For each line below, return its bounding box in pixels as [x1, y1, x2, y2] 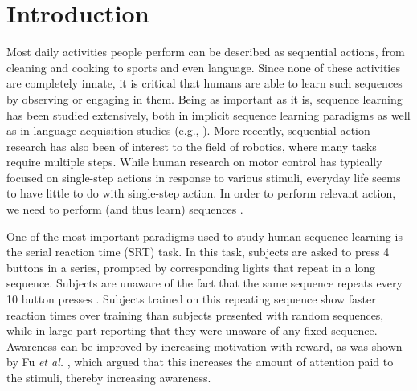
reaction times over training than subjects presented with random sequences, [6, 306, 384, 323]
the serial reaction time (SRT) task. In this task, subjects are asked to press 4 [6, 243, 390, 260]
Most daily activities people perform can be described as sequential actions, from [6, 43, 405, 60]
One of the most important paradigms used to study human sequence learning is [6, 227, 403, 244]
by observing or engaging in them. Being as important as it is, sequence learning [6, 90, 403, 107]
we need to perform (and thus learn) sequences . [6, 201, 243, 218]
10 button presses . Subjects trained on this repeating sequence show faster [6, 291, 376, 308]
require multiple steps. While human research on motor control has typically [6, 153, 382, 170]
